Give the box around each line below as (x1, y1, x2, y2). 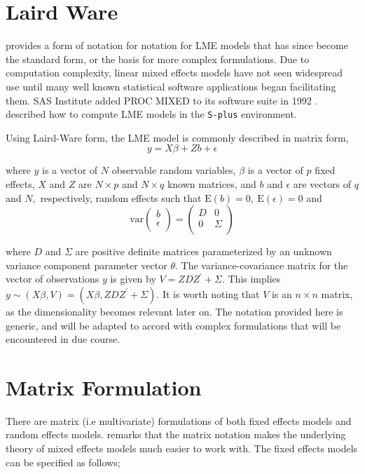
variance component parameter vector (6, 257, 167, 272)
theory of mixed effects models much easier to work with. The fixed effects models (6, 441, 358, 455)
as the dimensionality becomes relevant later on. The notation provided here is (6, 304, 343, 318)
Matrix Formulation (6, 372, 202, 401)
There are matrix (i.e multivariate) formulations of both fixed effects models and (6, 413, 352, 428)
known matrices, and (167, 176, 256, 191)
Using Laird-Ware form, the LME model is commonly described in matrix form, (6, 130, 349, 144)
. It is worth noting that (156, 286, 260, 301)
